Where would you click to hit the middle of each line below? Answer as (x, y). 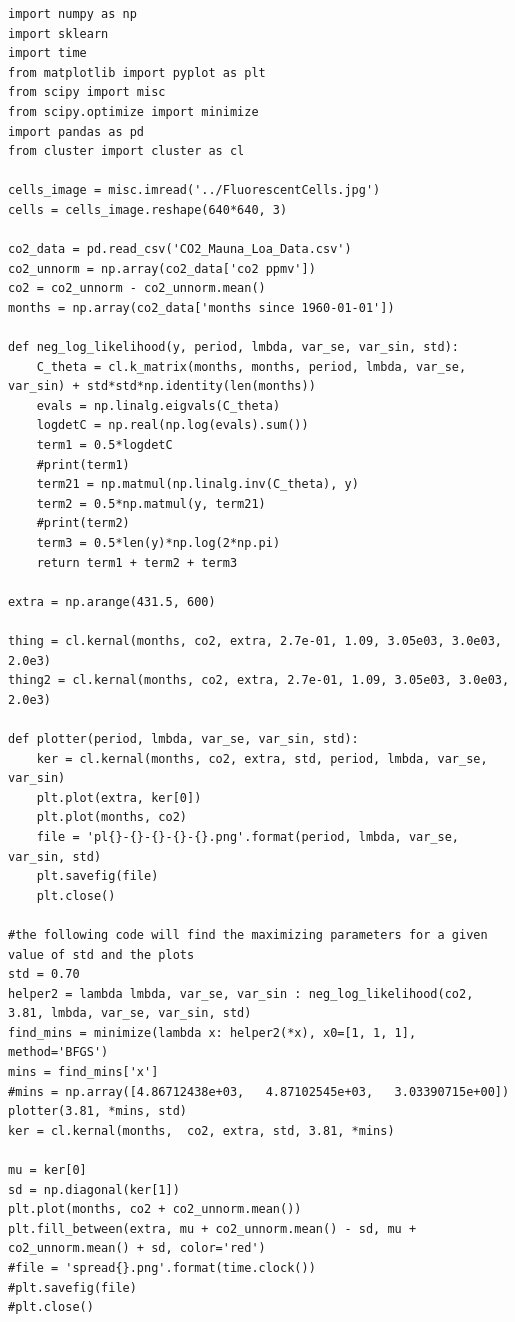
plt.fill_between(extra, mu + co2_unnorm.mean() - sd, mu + (212, 1228)
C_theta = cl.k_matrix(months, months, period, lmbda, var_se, (251, 366)
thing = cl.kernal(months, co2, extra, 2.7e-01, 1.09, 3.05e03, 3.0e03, (255, 641)
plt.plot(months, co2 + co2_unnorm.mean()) (155, 1209)
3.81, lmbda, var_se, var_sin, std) (130, 1013)
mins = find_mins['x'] (83, 1072)
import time (47, 53)
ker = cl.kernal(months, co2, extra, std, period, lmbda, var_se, (262, 758)
